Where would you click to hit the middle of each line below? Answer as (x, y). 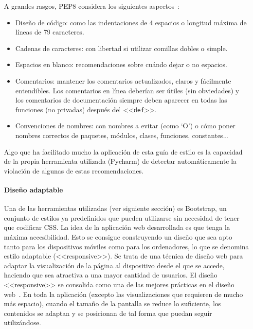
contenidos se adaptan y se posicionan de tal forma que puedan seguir (108, 313)
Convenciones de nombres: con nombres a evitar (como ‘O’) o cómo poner (125, 126)
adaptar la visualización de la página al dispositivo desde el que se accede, (114, 265)
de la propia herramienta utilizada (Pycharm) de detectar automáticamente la (120, 161)
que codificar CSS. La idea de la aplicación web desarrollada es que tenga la (117, 227)
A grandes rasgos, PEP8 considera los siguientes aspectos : (92, 6)
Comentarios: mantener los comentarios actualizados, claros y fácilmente (123, 80)
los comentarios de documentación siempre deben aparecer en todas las (121, 100)
